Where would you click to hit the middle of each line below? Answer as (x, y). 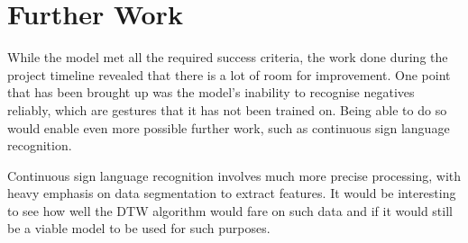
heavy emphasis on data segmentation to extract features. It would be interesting (232, 193)
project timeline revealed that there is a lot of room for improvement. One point (229, 74)
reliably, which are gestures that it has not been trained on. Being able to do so (227, 109)
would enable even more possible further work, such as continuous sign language (229, 127)
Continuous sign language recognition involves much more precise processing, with (234, 175)
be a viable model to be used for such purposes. (139, 228)
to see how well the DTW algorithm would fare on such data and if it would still (230, 210)
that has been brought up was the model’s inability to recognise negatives (211, 92)
